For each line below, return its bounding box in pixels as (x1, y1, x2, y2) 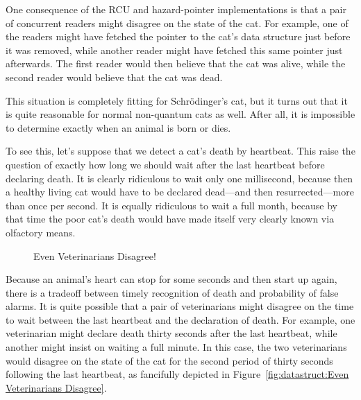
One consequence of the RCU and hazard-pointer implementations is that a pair (6, 2, 346, 16)
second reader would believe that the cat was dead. (6, 69, 223, 84)
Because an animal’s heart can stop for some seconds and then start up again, (6, 272, 337, 286)
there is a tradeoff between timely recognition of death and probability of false (6, 285, 339, 299)
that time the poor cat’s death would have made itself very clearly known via (6, 211, 335, 226)
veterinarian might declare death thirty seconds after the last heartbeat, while (6, 326, 337, 340)
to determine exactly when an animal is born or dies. (6, 120, 231, 134)
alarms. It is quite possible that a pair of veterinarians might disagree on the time (6, 299, 354, 313)
